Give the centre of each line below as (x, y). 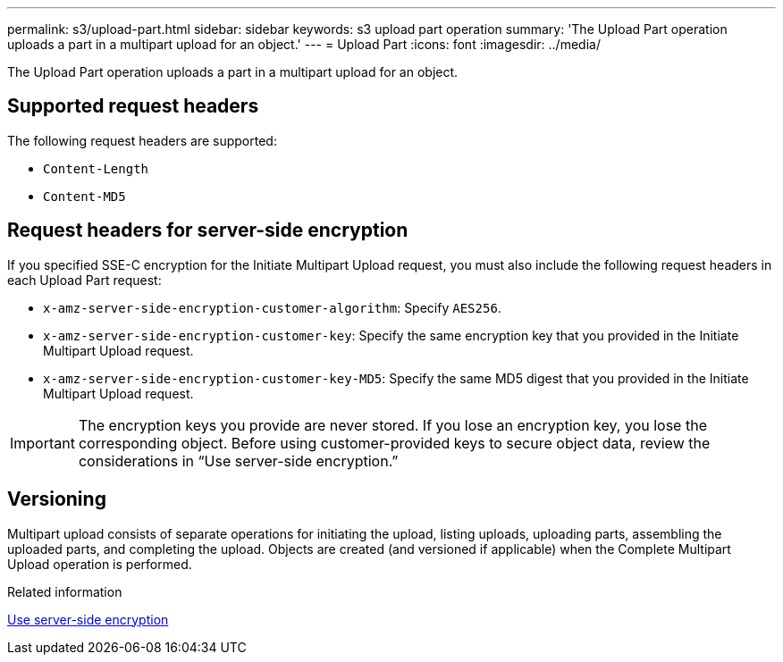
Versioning (57, 499)
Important (42, 443)
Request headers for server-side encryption (208, 230)
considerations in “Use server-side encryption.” (238, 461)
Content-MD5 (84, 196)
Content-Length (96, 168)
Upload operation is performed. (100, 564)
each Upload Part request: (84, 280)
